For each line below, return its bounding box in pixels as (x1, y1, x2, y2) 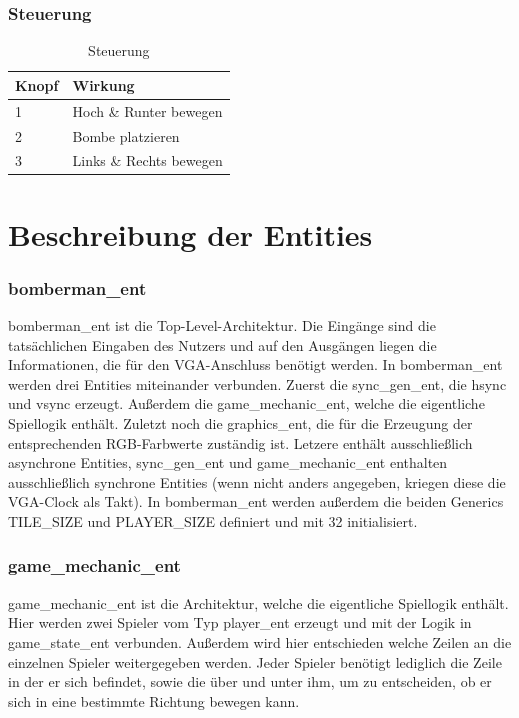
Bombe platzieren (72, 125, 180, 146)
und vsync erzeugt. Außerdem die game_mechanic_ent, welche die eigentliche (8, 393, 485, 414)
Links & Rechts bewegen (72, 150, 223, 171)
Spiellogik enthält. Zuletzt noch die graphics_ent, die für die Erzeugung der (8, 413, 473, 433)
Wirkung (72, 74, 135, 95)
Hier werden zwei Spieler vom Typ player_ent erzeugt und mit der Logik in (8, 612, 472, 633)
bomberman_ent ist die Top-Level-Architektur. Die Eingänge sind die (8, 315, 436, 336)
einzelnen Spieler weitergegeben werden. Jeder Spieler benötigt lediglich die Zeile (8, 651, 502, 672)
